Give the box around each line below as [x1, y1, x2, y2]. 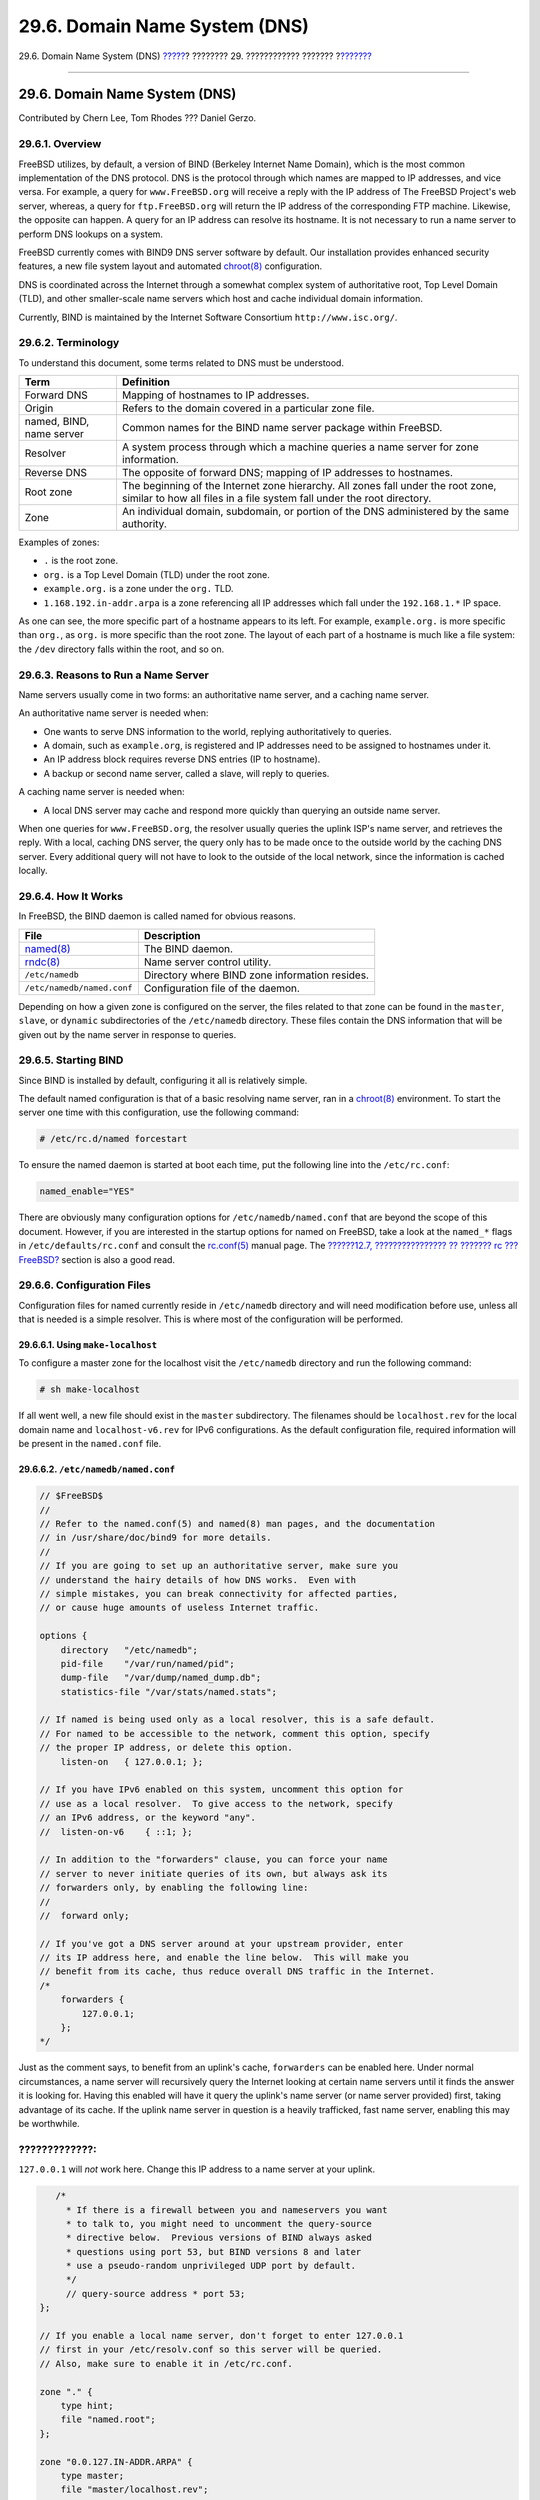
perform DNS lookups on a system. [18, 228, 164, 240]
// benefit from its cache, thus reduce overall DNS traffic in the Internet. [39, 1966, 435, 1977]
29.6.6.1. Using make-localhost [18, 1339, 158, 1351]
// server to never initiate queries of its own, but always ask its [39, 1868, 388, 1879]
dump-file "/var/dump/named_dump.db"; [60, 1672, 262, 1684]
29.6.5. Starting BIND [18, 1053, 124, 1067]
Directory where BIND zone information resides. [143, 968, 370, 982]
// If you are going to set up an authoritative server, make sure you [39, 1560, 399, 1572]
